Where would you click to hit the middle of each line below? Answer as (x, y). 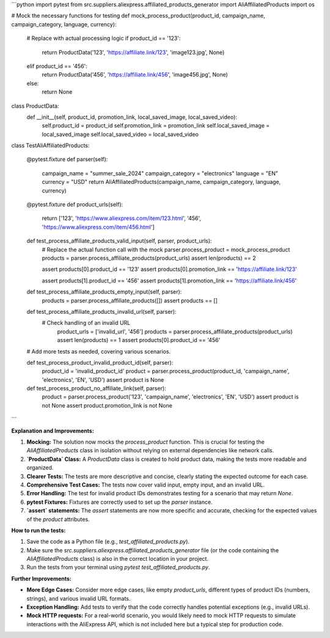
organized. (40, 468)
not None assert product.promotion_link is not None (107, 405)
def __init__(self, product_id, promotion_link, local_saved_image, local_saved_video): (132, 117)
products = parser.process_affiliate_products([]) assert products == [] (130, 300)
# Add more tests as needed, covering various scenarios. (99, 351)
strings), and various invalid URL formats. (79, 598)
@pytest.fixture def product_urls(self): (75, 205)
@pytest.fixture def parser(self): (67, 159)
